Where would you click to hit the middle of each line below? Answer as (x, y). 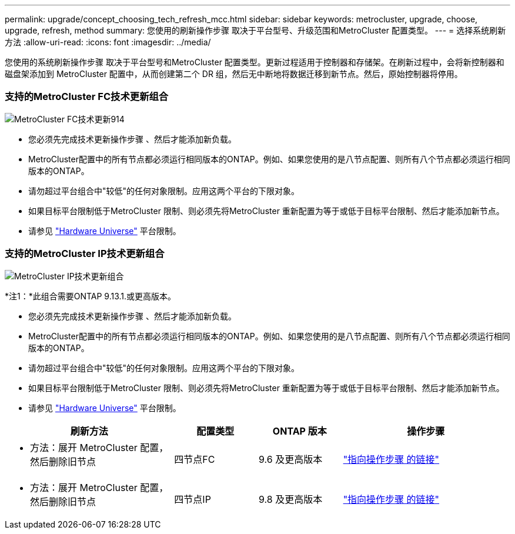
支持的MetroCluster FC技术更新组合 (87, 97)
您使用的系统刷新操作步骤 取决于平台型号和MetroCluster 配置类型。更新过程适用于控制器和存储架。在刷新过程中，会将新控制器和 (255, 62)
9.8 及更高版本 (290, 499)
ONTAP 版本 (300, 431)
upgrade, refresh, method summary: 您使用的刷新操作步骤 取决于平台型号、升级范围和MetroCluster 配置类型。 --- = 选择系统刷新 (255, 30)
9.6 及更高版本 (290, 459)
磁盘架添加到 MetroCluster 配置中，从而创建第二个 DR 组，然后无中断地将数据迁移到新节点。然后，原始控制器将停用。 (234, 74)
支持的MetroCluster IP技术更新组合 (85, 254)
